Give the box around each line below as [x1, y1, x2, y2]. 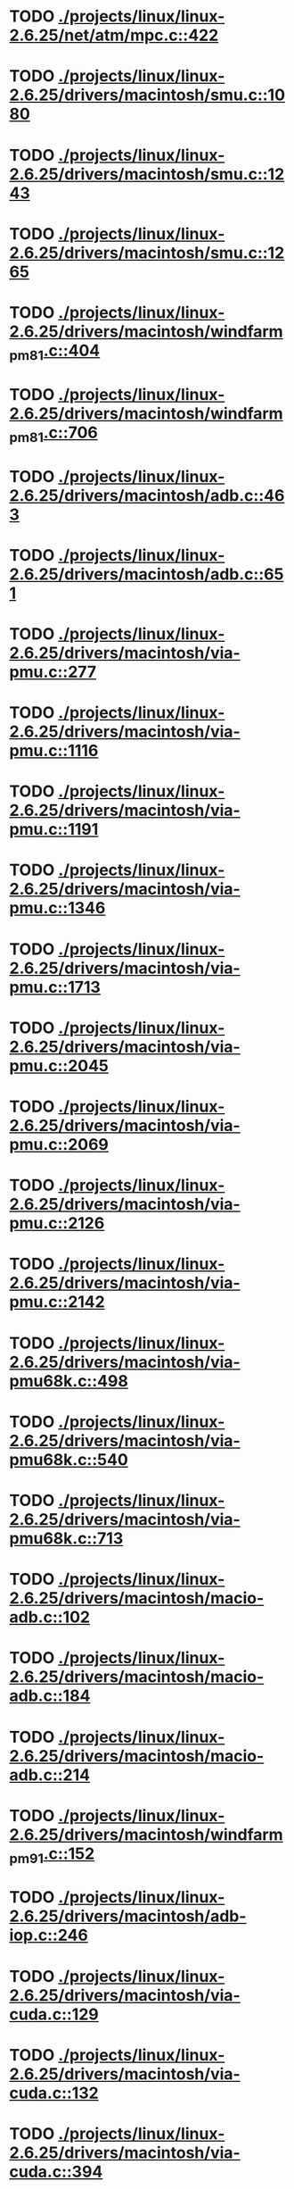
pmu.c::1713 [9, 977, 101, 997]
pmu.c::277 [9, 662, 96, 682]
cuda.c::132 [9, 2083, 100, 2103]
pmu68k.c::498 [9, 1370, 129, 1391]
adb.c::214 [9, 1765, 91, 1785]
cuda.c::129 [9, 2004, 100, 2024]
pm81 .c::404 [9, 340, 101, 363]
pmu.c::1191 [9, 820, 99, 840]
